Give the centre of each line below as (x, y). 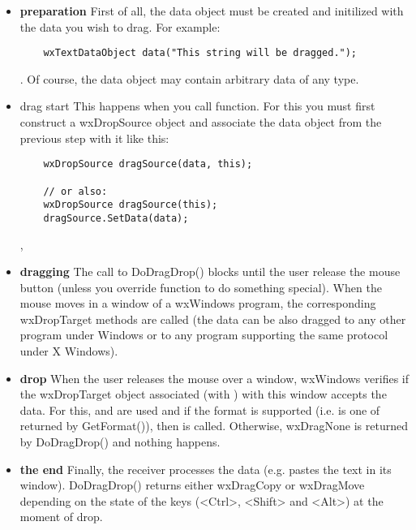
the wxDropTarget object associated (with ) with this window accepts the (203, 394)
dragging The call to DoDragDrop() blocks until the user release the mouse (210, 271)
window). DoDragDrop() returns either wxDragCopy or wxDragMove (192, 485)
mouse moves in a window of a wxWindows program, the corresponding (198, 303)
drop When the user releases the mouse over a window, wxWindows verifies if (214, 378)
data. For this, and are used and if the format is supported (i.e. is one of (200, 409)
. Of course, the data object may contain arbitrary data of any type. (189, 78)
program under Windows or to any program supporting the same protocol (204, 335)
